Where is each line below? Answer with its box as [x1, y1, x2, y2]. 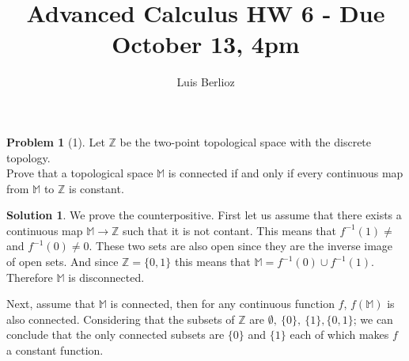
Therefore [6, 268, 53, 285]
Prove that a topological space [6, 165, 153, 181]
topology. [6, 149, 51, 165]
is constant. [69, 180, 124, 196]
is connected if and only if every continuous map [168, 165, 403, 181]
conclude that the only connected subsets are [6, 326, 225, 343]
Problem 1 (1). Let [6, 133, 105, 150]
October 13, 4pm [112, 28, 300, 60]
